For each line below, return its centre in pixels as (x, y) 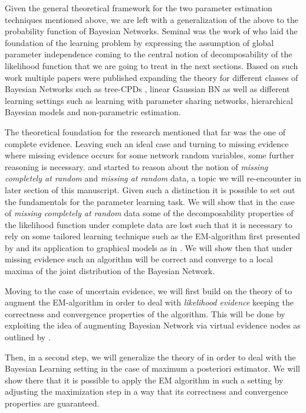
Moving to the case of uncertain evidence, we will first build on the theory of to (149, 290)
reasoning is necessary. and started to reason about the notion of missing (136, 166)
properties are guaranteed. (52, 403)
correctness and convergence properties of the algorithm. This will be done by (145, 313)
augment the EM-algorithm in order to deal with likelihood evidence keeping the (149, 302)
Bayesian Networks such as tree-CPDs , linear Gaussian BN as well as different (147, 89)
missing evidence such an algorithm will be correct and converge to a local (139, 259)
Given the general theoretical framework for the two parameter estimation (139, 8)
